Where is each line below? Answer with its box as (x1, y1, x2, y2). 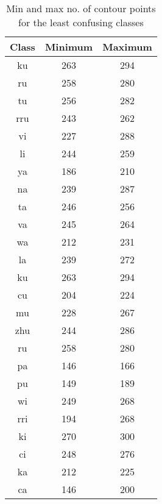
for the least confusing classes (18, 15, 144, 29)
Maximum (102, 40, 152, 54)
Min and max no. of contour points (6, 1, 156, 15)
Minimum (44, 40, 93, 54)
